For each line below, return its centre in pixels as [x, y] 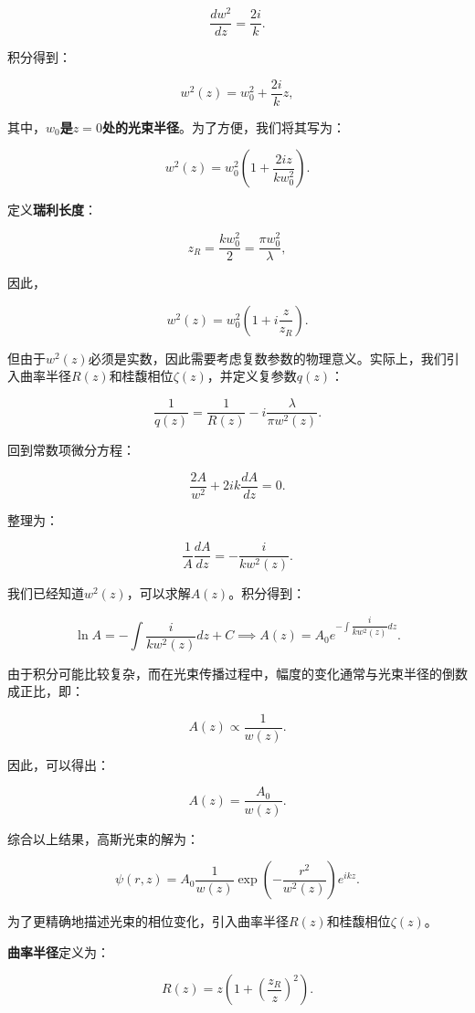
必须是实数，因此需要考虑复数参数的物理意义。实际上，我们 [267, 358]
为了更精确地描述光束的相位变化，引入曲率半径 [148, 921]
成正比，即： [46, 691]
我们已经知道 [46, 593]
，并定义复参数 [252, 376]
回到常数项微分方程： [71, 450]
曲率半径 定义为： [58, 951]
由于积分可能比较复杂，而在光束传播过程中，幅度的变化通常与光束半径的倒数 [237, 673]
